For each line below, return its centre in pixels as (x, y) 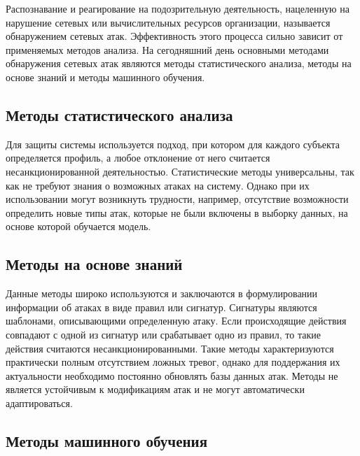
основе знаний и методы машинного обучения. (105, 77)
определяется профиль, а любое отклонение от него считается (138, 158)
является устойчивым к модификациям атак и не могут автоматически (155, 389)
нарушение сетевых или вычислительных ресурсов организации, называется (168, 22)
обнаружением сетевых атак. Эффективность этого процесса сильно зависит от (174, 36)
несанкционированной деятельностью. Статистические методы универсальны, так (180, 171)
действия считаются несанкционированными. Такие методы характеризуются (170, 348)
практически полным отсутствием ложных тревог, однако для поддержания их (173, 362)
